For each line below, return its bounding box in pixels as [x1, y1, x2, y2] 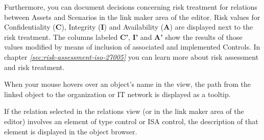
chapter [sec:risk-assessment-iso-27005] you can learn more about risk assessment [4, 51, 259, 62]
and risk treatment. [4, 61, 65, 72]
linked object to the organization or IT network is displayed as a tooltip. [4, 88, 231, 99]
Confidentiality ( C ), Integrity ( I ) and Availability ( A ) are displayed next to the [4, 21, 253, 32]
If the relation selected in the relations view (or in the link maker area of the [4, 106, 244, 116]
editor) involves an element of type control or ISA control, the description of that [4, 115, 258, 126]
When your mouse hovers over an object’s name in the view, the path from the [4, 79, 251, 89]
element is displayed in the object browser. [4, 126, 137, 136]
